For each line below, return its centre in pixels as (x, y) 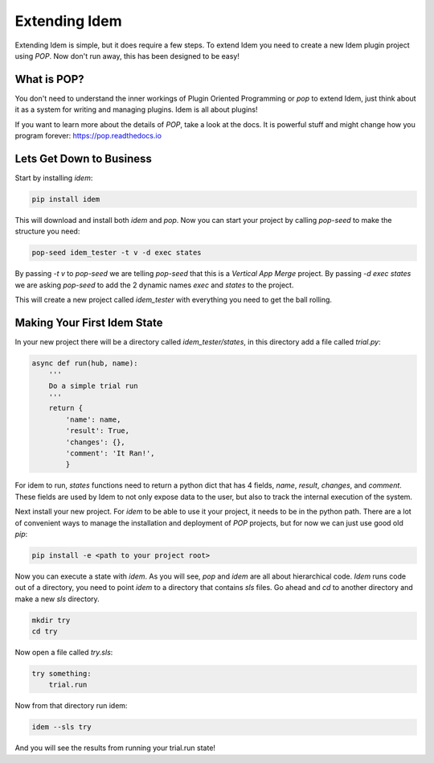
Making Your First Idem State (89, 322)
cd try (45, 631)
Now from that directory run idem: (71, 706)
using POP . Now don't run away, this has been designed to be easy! (127, 56)
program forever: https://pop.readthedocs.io (88, 136)
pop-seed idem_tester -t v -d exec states (117, 253)
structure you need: (47, 231)
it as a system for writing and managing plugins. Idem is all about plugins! (136, 109)
